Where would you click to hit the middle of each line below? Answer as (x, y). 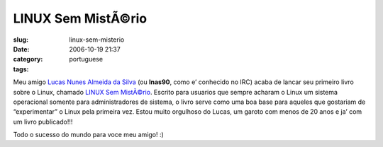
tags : (21, 69)
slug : (21, 40)
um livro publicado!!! (43, 122)
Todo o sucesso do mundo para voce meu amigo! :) (89, 135)
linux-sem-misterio (97, 40)
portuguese (86, 59)
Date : (21, 49)
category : (28, 59)
